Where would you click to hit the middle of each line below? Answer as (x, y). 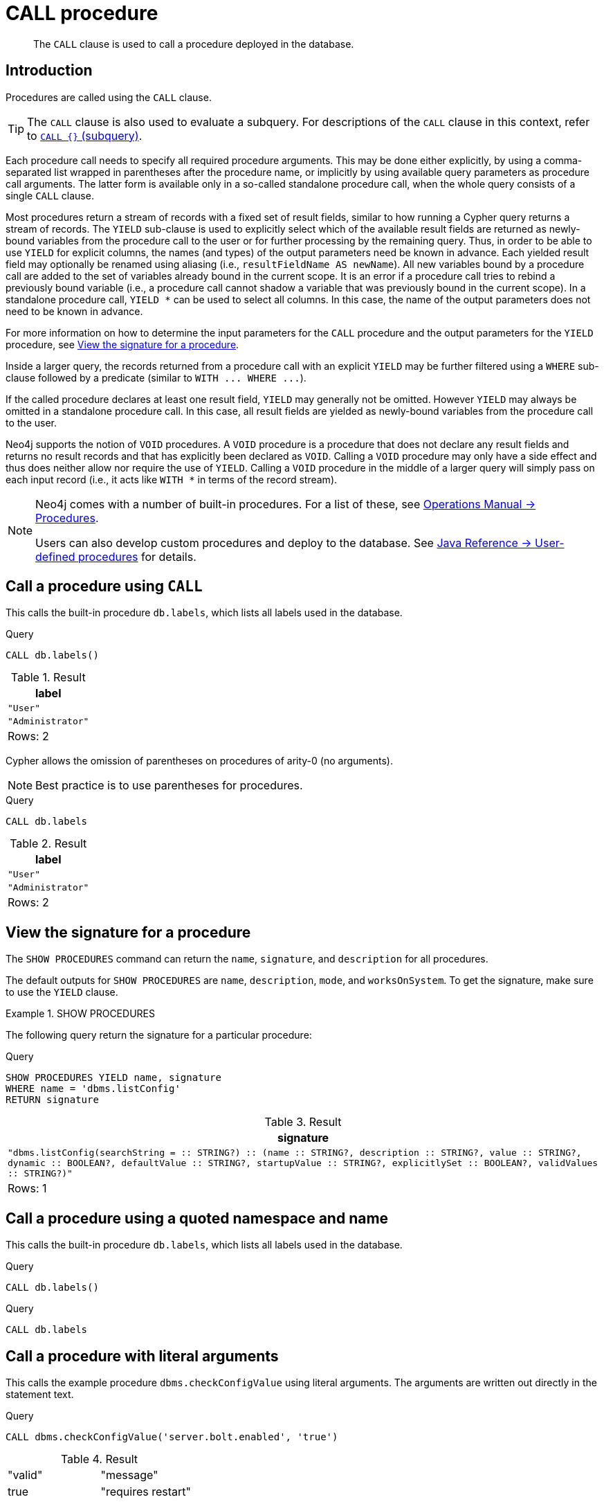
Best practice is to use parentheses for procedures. (169, 786)
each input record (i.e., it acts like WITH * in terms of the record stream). (172, 479)
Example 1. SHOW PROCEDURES (80, 1014)
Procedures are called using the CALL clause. (109, 97)
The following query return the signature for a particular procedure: (159, 1035)
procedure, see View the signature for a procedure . (122, 344)
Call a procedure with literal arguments (142, 1356)
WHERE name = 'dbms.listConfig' (93, 1089)
